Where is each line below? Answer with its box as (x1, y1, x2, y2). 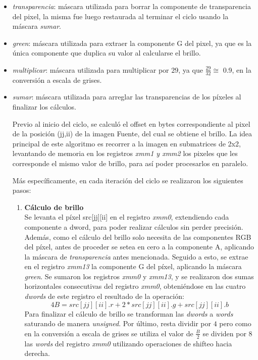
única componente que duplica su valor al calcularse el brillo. (12, 47, 201, 58)
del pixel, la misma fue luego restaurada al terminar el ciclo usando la (12, 11, 229, 21)
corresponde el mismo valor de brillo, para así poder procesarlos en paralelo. (12, 158, 248, 168)
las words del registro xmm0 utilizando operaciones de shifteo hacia (24, 338, 232, 348)
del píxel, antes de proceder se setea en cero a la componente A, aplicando (24, 241, 254, 252)
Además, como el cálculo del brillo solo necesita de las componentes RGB (24, 231, 251, 242)
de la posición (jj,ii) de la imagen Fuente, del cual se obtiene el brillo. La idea (12, 128, 252, 139)
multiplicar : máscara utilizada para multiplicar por (12, 64, 169, 75)
